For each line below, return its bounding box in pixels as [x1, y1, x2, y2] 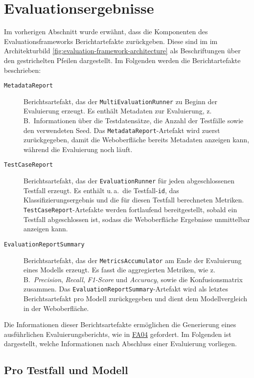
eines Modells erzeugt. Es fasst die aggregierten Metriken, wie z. [23, 265, 215, 275]
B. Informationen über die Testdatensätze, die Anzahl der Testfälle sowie [23, 115, 243, 125]
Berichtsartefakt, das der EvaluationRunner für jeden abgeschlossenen [23, 176, 235, 186]
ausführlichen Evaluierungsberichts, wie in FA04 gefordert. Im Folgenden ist [4, 329, 231, 339]
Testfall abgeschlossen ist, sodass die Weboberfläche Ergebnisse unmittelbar [23, 214, 250, 224]
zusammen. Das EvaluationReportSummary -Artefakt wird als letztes [23, 284, 228, 294]
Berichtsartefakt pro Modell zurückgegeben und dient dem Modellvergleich [23, 293, 248, 303]
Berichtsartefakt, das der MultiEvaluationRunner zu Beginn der [23, 96, 218, 106]
